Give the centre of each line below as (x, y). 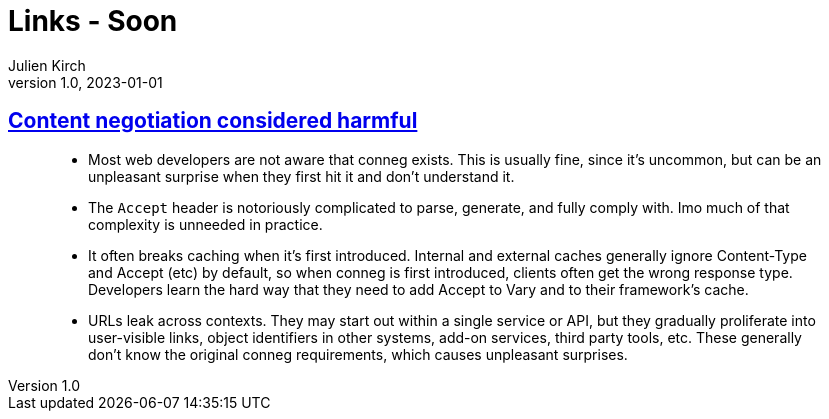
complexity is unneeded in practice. (205, 224)
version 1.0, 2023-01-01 (85, 82)
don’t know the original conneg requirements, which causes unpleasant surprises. (358, 354)
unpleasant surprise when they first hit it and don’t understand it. (301, 176)
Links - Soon (93, 21)
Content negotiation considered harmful (213, 121)
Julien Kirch (47, 65)
